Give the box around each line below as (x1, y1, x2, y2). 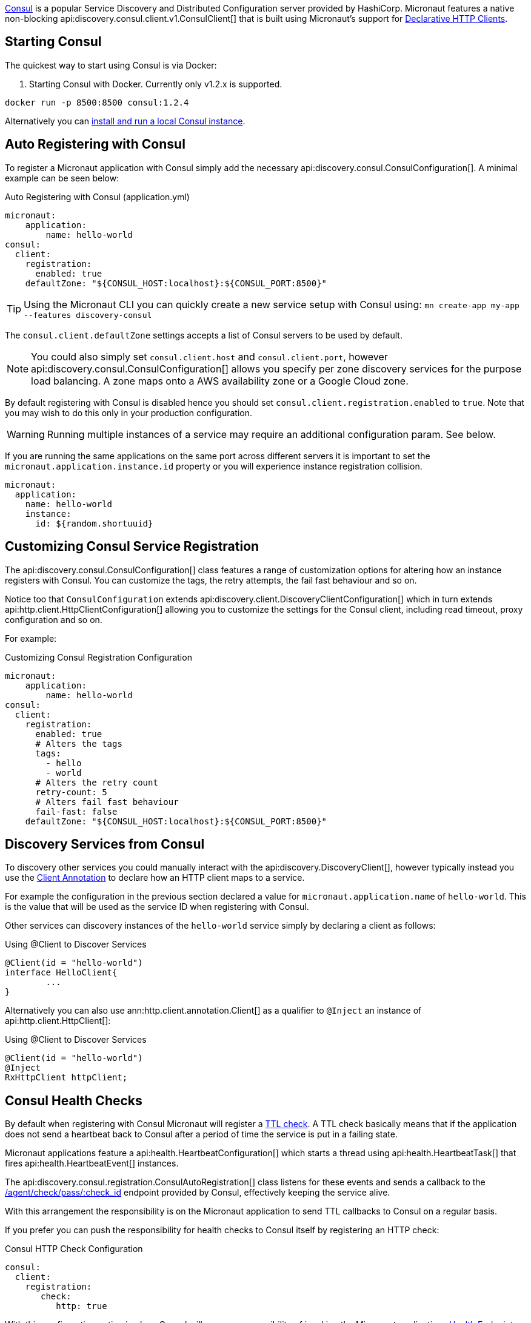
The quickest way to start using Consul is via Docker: (5, 59, 217, 70)
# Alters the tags (35, 738, 122, 749)
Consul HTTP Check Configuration (5, 1244, 143, 1254)
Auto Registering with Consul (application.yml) (5, 191, 190, 202)
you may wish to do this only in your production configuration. (5, 407, 252, 418)
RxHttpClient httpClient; (5, 1072, 128, 1083)
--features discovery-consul (24, 310, 152, 320)
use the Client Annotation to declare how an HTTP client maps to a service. (5, 872, 305, 883)
